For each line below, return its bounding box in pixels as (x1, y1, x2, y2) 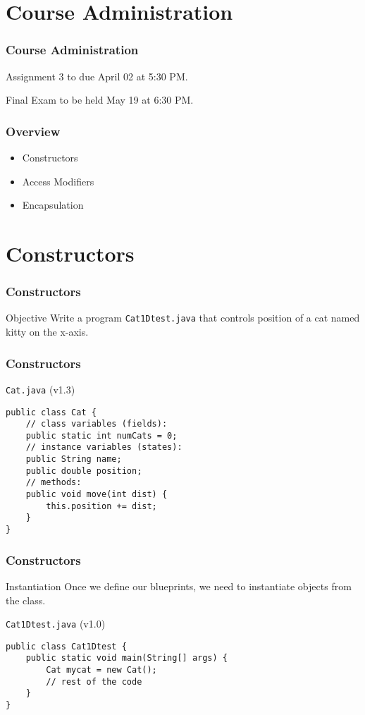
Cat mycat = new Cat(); (46, 665, 157, 676)
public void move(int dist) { (25, 489, 168, 500)
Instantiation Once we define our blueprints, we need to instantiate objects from (6, 578, 352, 593)
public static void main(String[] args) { (25, 653, 228, 664)
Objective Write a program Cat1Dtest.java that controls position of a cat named (6, 310, 360, 325)
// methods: (25, 477, 82, 488)
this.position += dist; (46, 501, 157, 511)
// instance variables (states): (25, 442, 182, 453)
